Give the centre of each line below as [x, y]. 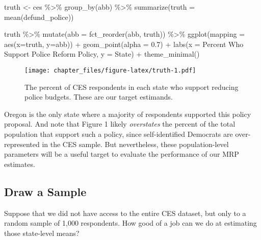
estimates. [20, 164]
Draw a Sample [45, 191]
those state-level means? [42, 233]
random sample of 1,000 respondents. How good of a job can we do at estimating [130, 223]
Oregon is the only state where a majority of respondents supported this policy [128, 114]
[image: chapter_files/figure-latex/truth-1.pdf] [110, 70]
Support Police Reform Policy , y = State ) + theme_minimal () [102, 54]
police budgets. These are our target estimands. [99, 97]
